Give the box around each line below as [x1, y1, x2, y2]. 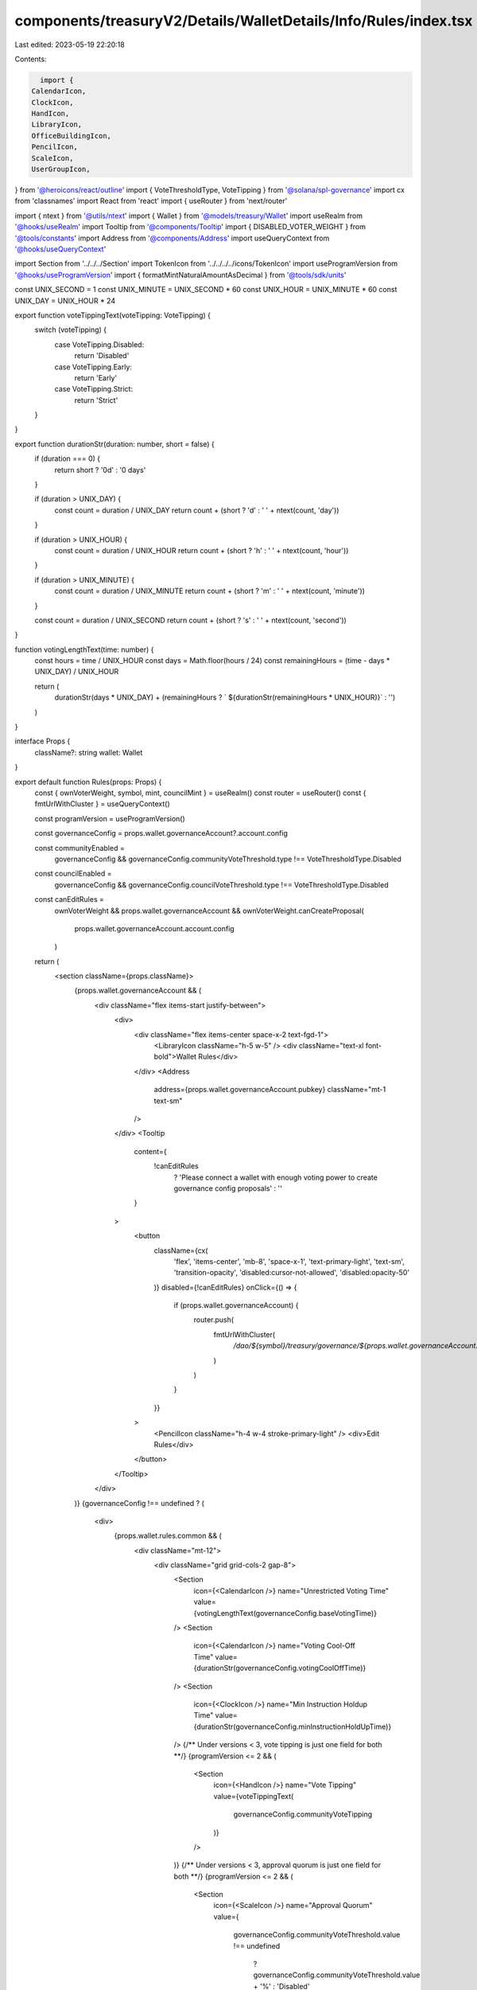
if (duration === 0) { [34, 454, 101, 463]
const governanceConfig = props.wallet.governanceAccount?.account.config [34, 829, 288, 838]
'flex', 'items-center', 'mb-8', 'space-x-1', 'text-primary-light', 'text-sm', [173, 1256, 405, 1266]
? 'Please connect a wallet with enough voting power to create [173, 1173, 378, 1182]
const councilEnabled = [34, 868, 112, 879]
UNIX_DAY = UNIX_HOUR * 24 [14, 295, 115, 306]
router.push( [193, 1315, 235, 1325]
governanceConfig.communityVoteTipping [233, 1809, 373, 1819]
